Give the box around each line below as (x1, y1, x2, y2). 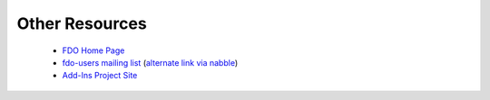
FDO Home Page (62, 45, 125, 56)
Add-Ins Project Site (62, 70, 138, 81)
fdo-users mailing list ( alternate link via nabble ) (62, 57, 239, 68)
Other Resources (16, 14, 147, 33)
